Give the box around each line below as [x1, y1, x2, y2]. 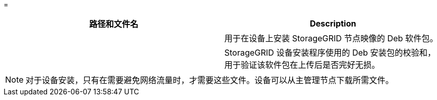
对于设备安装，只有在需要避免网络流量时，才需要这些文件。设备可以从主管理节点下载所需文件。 [26, 75, 394, 85]
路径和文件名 [89, 19, 139, 29]
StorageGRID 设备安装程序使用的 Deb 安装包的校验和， [224, 47, 436, 58]
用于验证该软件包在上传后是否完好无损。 [224, 60, 380, 70]
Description [310, 18, 356, 29]
